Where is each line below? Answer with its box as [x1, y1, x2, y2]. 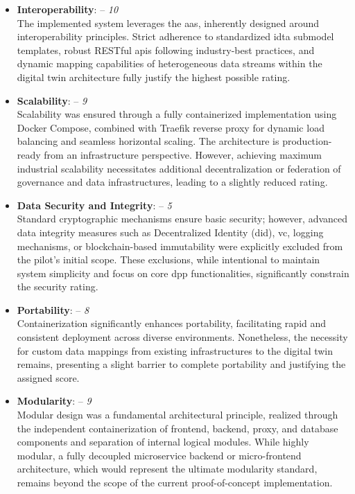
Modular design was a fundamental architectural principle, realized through [17, 407, 338, 422]
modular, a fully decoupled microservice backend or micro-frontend [17, 448, 302, 462]
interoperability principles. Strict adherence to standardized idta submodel [17, 29, 334, 44]
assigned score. [17, 370, 80, 385]
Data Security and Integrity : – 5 [17, 197, 172, 212]
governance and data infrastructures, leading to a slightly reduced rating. [17, 175, 328, 189]
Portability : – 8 [17, 302, 89, 317]
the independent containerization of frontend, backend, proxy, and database [17, 421, 338, 435]
